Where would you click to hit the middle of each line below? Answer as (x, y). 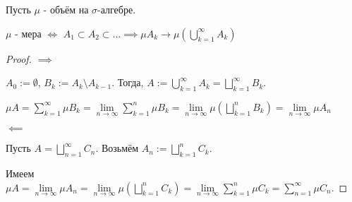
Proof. (19, 58)
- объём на (66, 9)
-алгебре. (117, 9)
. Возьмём (117, 148)
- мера (28, 33)
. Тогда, (128, 82)
